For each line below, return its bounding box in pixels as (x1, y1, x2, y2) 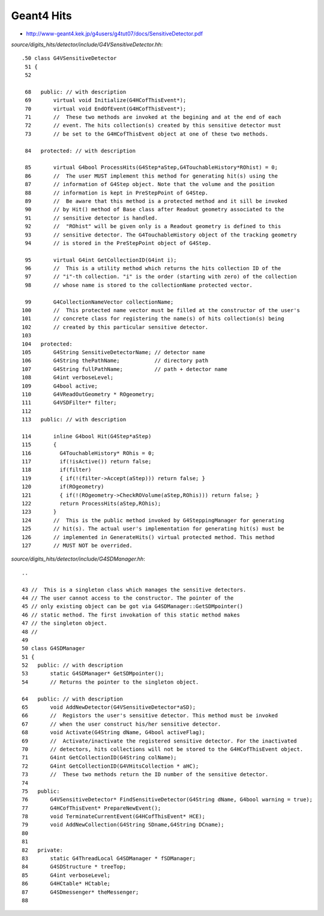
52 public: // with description (22, 662, 123, 669)
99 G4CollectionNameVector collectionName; (25, 298, 174, 306)
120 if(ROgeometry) (22, 483, 104, 490)
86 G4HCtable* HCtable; (22, 880, 111, 887)
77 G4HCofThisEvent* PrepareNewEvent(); (22, 804, 161, 812)
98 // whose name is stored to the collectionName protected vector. (25, 282, 253, 288)
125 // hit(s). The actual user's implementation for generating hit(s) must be (22, 525, 284, 532)
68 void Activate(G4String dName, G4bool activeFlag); (22, 729, 205, 736)
